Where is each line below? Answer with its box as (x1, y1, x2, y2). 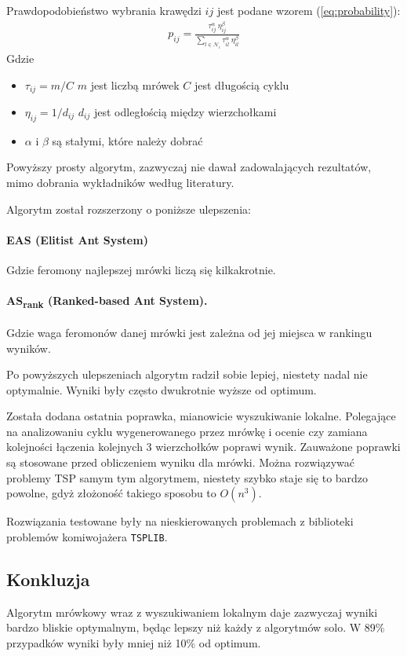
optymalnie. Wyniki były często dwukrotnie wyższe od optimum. (6, 381, 317, 398)
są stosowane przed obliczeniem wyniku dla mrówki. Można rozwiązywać (6, 454, 355, 471)
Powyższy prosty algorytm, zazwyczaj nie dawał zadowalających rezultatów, (6, 159, 372, 175)
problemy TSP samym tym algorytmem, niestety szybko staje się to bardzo (6, 469, 369, 486)
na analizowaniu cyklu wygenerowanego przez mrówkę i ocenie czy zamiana (6, 423, 368, 439)
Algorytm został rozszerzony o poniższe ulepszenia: (6, 200, 251, 217)
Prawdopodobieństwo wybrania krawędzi (6, 2, 202, 18)
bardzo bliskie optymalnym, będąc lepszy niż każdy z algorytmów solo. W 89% (6, 619, 385, 636)
